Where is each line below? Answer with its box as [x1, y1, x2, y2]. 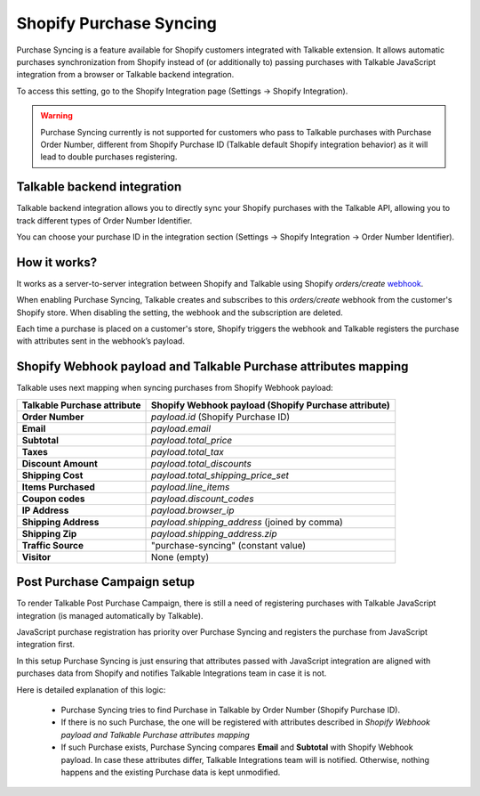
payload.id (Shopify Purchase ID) [151, 410, 291, 423]
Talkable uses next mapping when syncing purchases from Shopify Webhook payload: [16, 383, 333, 394]
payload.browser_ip [151, 504, 235, 516]
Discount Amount [21, 457, 98, 469]
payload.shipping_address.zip [151, 527, 277, 540]
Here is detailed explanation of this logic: [16, 684, 166, 694]
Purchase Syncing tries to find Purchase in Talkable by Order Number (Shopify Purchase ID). [60, 704, 400, 715]
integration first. [16, 639, 76, 650]
